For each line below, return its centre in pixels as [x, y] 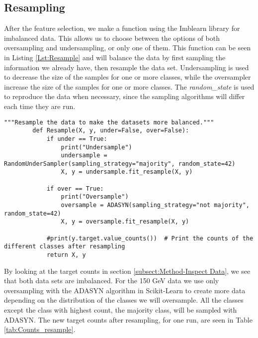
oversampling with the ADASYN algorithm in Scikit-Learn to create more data [125, 290]
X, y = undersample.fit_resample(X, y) [127, 172]
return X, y [66, 255]
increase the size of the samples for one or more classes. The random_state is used [129, 86]
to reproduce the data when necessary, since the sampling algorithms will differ [125, 96]
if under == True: [77, 139]
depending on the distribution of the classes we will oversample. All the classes [124, 300]
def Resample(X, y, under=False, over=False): [111, 131]
